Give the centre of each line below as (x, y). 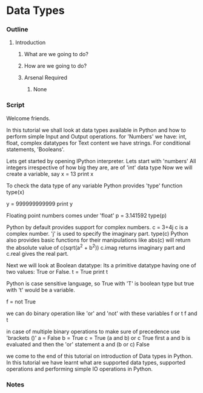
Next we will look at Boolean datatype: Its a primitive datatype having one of (101, 265)
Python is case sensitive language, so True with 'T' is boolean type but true (100, 284)
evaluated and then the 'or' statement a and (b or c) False (78, 345)
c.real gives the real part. (37, 254)
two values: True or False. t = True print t (57, 272)
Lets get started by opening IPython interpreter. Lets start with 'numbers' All (101, 161)
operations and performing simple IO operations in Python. (80, 369)
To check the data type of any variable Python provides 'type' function (95, 186)
